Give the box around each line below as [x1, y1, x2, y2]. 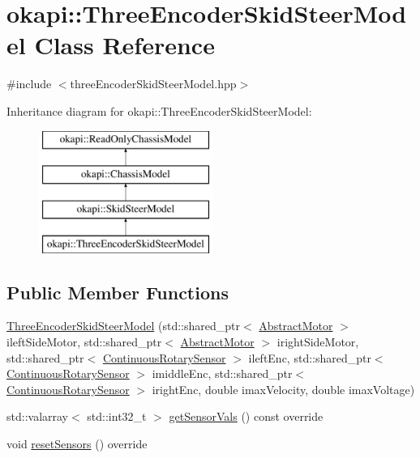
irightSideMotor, [276, 333, 359, 350]
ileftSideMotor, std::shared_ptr [6, 333, 162, 350]
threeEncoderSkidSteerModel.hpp [70, 75, 237, 92]
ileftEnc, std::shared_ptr [248, 349, 371, 366]
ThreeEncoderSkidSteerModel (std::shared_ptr [6, 317, 241, 334]
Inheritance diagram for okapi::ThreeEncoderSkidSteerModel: [6, 102, 312, 119]
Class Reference [34, 28, 215, 61]
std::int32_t [87, 408, 147, 425]
